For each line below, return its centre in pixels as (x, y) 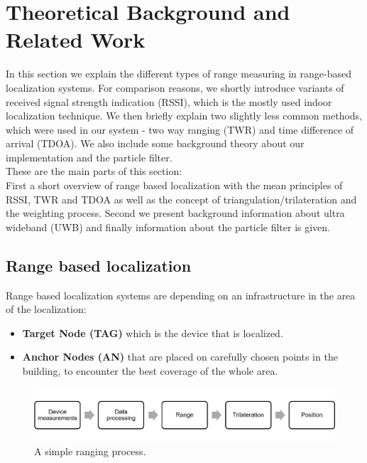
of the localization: (46, 309)
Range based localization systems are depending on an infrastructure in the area (181, 295)
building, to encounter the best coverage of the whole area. (150, 371)
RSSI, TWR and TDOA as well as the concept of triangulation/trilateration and (181, 199)
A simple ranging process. (90, 451)
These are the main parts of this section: (94, 171)
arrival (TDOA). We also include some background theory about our (155, 143)
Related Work (76, 39)
